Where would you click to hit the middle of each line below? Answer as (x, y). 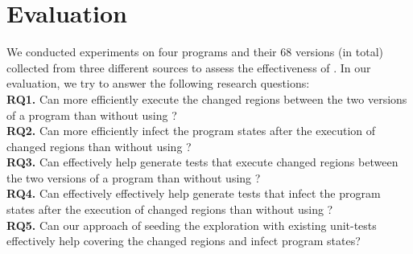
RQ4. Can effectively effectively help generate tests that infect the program (194, 193)
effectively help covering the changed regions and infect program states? (184, 241)
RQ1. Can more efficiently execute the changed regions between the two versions (207, 98)
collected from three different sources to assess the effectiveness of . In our (189, 67)
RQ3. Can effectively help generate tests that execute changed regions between (202, 162)
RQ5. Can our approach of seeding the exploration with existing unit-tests (192, 225)
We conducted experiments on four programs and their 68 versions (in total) (195, 52)
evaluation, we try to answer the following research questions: (158, 83)
